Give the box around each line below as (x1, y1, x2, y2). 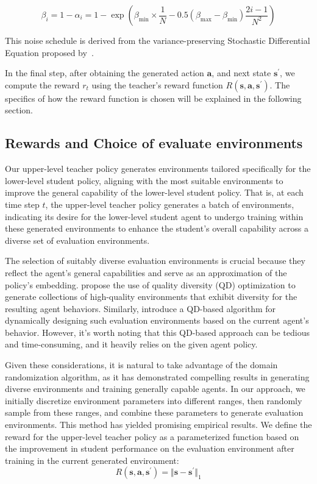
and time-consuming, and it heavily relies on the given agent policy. (5, 338, 258, 351)
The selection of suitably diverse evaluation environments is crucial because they (5, 254, 305, 267)
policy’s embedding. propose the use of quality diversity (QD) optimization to (5, 278, 296, 291)
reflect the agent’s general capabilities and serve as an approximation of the (5, 266, 287, 279)
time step (5, 198, 40, 210)
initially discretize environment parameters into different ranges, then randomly (5, 394, 302, 407)
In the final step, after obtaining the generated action (5, 66, 204, 79)
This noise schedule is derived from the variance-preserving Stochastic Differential (5, 34, 310, 46)
